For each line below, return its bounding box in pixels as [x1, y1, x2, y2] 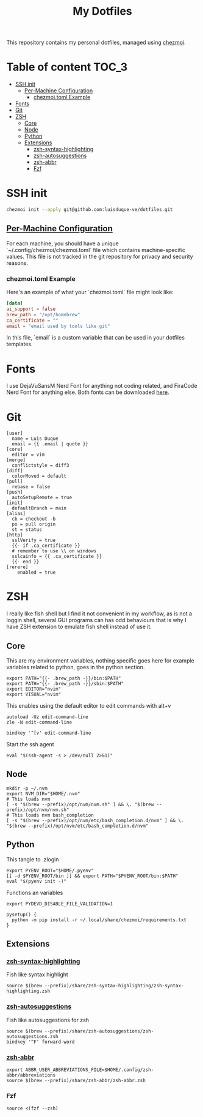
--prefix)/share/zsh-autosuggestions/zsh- [45, 1028, 154, 1034]
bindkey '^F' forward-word [6, 1039, 75, 1045]
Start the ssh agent [6, 741, 54, 748]
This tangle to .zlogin [6, 855, 59, 863]
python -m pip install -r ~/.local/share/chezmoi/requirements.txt [12, 916, 187, 923]
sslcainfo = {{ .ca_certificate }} [12, 554, 102, 560]
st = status [12, 527, 43, 533]
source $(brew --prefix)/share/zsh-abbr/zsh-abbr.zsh [6, 1077, 146, 1083]
